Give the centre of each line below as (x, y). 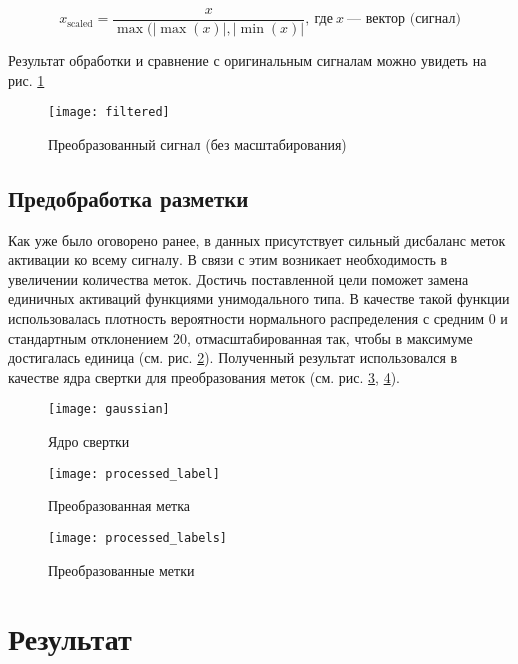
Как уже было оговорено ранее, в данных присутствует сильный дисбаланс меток (257, 239)
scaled (80, 23)
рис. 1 (26, 79)
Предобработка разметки (128, 197)
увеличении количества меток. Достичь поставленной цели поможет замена (238, 278)
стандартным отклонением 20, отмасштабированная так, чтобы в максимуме (240, 337)
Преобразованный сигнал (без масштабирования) (197, 143)
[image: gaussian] (109, 409)
